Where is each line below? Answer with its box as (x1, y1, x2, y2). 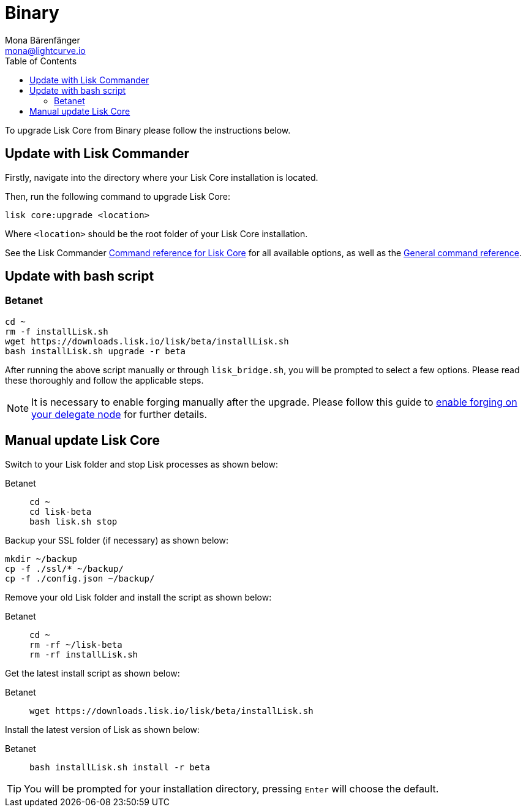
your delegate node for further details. (31, 408, 208, 420)
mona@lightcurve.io (5, 45, 86, 56)
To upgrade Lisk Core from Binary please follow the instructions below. (5, 124, 291, 135)
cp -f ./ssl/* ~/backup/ (5, 563, 124, 574)
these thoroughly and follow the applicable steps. (5, 374, 204, 385)
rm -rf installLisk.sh (29, 649, 138, 659)
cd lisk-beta (29, 506, 92, 517)
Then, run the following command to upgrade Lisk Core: (5, 191, 230, 202)
